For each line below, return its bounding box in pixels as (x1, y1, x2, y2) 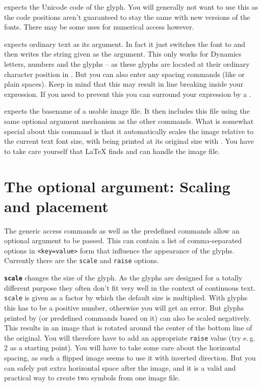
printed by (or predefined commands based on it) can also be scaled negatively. (4, 312, 251, 323)
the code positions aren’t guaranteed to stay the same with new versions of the (4, 11, 250, 22)
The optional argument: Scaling (4, 175, 230, 196)
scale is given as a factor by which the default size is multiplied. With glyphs (4, 292, 248, 303)
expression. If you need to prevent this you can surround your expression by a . (4, 88, 251, 99)
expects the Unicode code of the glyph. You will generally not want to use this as (4, 2, 258, 12)
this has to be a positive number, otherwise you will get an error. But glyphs (4, 302, 244, 313)
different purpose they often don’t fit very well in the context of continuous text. (4, 282, 256, 293)
